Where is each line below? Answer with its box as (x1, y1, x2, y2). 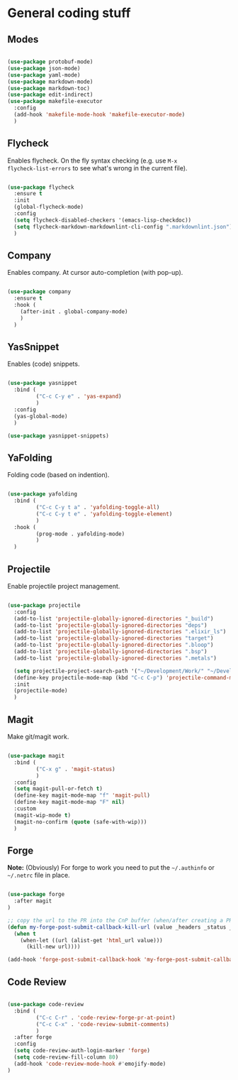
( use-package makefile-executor (7, 98, 103, 105)
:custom (13, 805, 37, 812)
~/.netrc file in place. (7, 871, 70, 880)
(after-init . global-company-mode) (20, 308, 129, 315)
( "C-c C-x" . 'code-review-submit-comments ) (35, 1020, 170, 1027)
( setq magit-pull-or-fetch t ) (13, 785, 103, 792)
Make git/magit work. (7, 733, 69, 741)
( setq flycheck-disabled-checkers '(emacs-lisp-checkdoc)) (13, 217, 192, 224)
